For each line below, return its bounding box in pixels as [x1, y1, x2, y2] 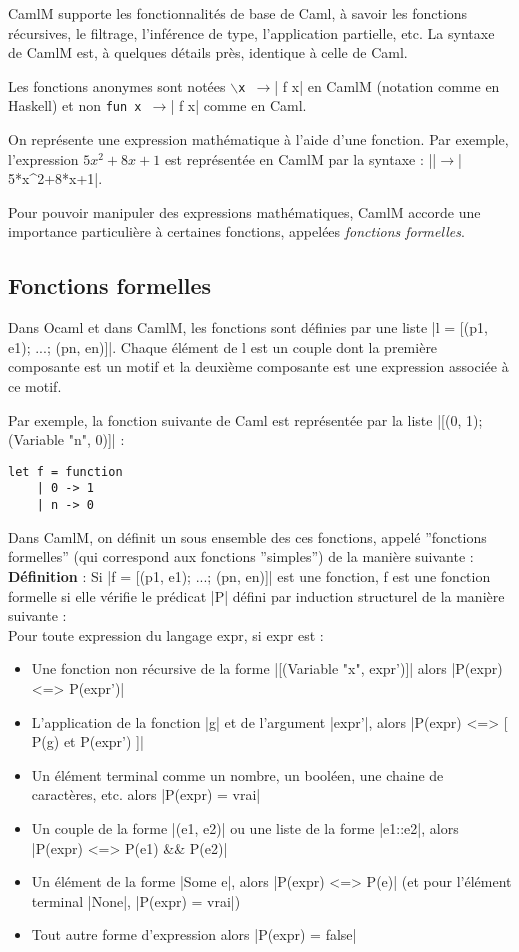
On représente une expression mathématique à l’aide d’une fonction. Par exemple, [8, 129, 509, 150]
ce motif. [8, 376, 62, 397]
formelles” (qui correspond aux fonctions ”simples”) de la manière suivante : [8, 546, 474, 567]
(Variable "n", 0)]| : [8, 429, 125, 450]
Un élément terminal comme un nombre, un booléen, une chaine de [31, 764, 444, 785]
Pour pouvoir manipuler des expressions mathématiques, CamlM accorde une [8, 201, 481, 222]
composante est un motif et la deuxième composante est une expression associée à [8, 356, 509, 377]
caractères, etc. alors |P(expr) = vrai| [31, 784, 261, 805]
